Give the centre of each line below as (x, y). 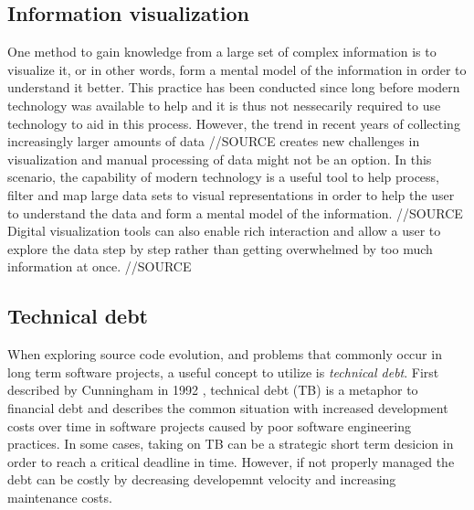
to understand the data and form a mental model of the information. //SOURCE (235, 212)
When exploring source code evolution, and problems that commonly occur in (225, 354)
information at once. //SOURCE (100, 266)
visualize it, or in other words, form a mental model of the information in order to (237, 69)
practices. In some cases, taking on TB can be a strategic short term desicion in (231, 444)
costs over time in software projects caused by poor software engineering (210, 425)
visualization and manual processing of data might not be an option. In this (220, 159)
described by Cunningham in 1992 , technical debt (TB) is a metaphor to (213, 390)
